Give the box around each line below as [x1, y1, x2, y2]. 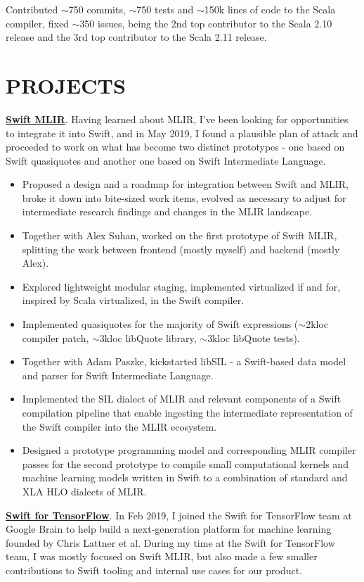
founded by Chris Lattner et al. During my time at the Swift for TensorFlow [6, 535, 335, 550]
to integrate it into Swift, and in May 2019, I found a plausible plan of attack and [6, 125, 358, 140]
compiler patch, [22, 330, 89, 345]
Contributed [6, 2, 58, 16]
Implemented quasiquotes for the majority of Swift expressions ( [22, 317, 299, 331]
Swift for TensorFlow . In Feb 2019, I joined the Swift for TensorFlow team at [6, 507, 352, 522]
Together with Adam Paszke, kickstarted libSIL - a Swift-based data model [22, 354, 346, 369]
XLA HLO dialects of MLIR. [22, 483, 147, 498]
